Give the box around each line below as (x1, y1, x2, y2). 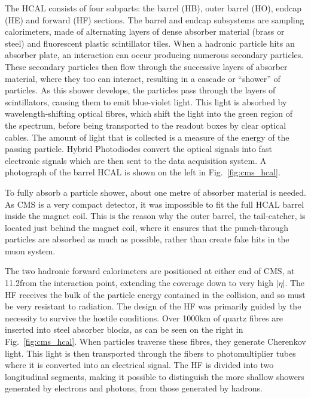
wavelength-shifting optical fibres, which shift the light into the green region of (5, 107, 293, 120)
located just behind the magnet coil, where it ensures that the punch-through (5, 221, 289, 233)
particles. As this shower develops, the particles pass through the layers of (5, 84, 276, 96)
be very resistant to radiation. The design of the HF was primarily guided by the (5, 300, 301, 312)
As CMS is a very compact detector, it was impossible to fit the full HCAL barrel (5, 198, 304, 210)
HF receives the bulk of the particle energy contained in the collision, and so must (5, 288, 306, 300)
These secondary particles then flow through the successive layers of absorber (5, 60, 288, 72)
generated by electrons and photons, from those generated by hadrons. (5, 382, 263, 394)
